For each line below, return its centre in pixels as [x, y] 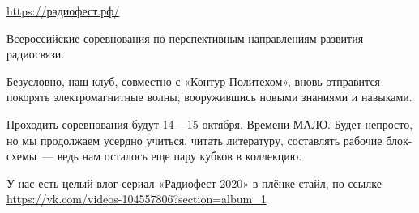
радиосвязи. [36, 54]
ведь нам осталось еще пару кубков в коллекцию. [180, 156]
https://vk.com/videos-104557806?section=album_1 [137, 199]
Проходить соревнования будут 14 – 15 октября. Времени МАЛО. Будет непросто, [210, 124]
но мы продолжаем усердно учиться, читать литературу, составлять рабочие [195, 140]
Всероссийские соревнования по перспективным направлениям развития [185, 38]
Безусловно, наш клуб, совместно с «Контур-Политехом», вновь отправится [194, 81]
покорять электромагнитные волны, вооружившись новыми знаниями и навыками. [209, 97]
